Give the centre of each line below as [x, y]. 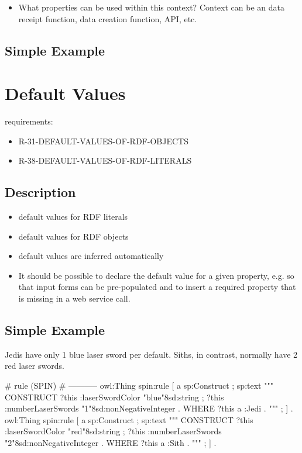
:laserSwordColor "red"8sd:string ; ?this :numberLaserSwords [113, 431]
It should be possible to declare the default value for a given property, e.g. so [156, 275]
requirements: [29, 121]
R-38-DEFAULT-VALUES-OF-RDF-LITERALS [105, 160]
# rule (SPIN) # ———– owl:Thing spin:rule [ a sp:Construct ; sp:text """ [139, 385]
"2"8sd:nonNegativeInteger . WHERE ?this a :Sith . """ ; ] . [111, 442]
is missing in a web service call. [74, 298]
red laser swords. [35, 366]
